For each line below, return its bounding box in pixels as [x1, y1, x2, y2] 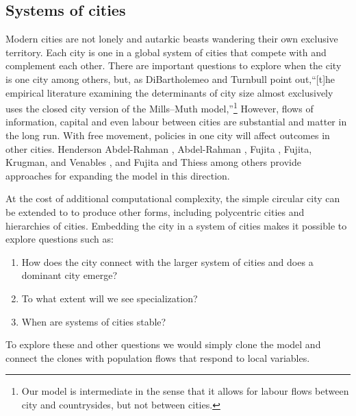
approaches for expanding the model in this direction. [5, 168, 230, 182]
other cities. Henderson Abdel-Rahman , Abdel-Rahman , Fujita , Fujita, [5, 141, 312, 156]
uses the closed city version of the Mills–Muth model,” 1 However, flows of [5, 99, 314, 115]
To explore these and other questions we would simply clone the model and [5, 337, 321, 352]
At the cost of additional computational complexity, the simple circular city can [5, 191, 340, 206]
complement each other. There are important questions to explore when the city [5, 58, 342, 73]
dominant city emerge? [21, 268, 118, 282]
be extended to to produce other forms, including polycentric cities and [5, 204, 305, 219]
